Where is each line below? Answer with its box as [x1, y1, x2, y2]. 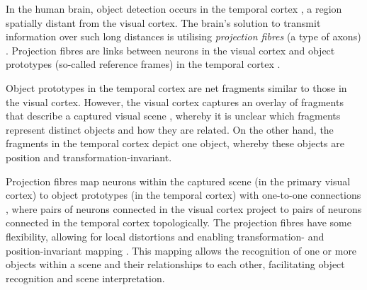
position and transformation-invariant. [6, 149, 172, 164]
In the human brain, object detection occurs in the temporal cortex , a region [6, 1, 342, 16]
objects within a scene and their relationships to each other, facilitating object [6, 257, 345, 272]
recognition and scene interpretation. [6, 270, 165, 285]
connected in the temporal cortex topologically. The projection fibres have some [6, 215, 351, 230]
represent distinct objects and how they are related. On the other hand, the [6, 122, 334, 137]
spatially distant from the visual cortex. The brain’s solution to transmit [6, 15, 321, 30]
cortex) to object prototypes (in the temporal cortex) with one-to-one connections [6, 187, 361, 202]
